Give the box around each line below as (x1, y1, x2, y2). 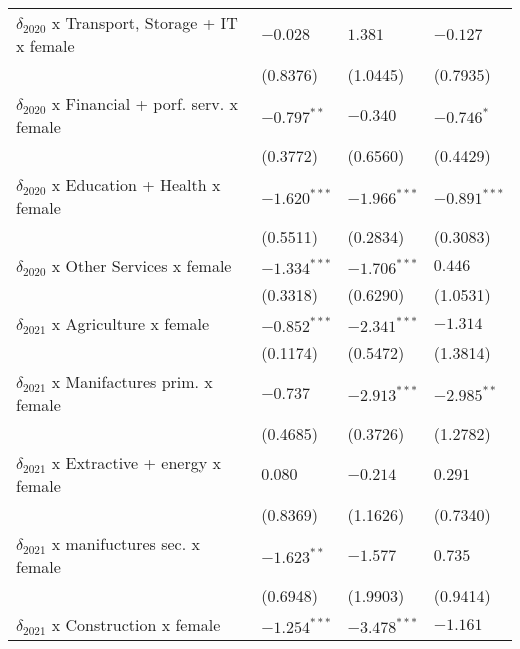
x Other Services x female (51, 254, 232, 277)
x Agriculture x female (51, 312, 210, 335)
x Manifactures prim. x (51, 370, 213, 393)
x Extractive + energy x (51, 451, 221, 474)
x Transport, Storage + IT (51, 11, 238, 34)
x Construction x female (51, 613, 221, 636)
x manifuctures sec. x (51, 532, 200, 555)
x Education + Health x (51, 173, 221, 196)
